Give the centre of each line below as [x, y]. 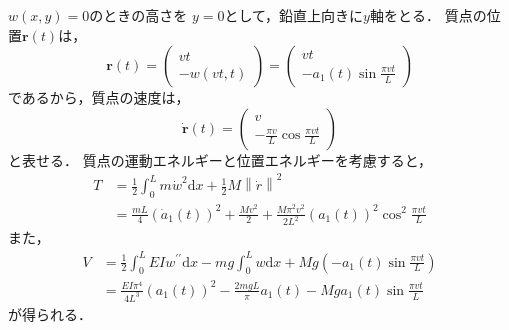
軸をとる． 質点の [428, 14]
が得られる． [50, 313]
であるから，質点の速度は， [99, 97]
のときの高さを [138, 14]
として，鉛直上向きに [294, 14]
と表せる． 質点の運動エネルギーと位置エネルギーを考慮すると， [220, 159]
